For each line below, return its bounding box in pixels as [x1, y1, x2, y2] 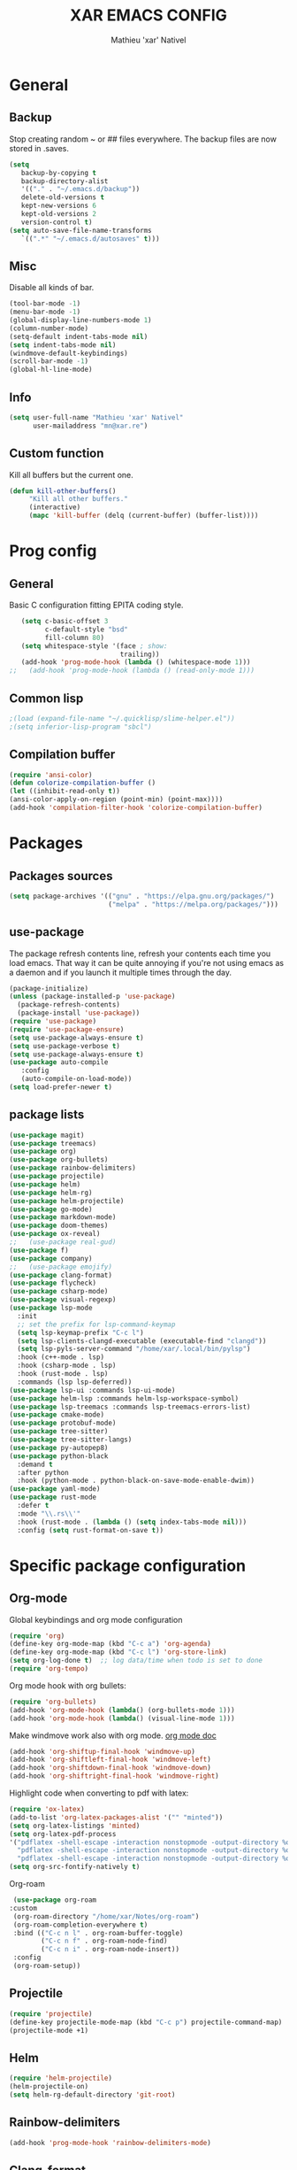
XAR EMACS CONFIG [69, 5, 228, 26]
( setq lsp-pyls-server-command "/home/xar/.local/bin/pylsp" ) [17, 1345, 251, 1354]
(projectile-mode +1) [9, 2026, 89, 2035]
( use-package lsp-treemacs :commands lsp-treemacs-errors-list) [9, 1402, 251, 1411]
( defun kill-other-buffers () [9, 486, 117, 496]
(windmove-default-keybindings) [9, 349, 128, 358]
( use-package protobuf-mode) [9, 1418, 117, 1428]
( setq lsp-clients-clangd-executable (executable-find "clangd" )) [17, 1336, 267, 1346]
